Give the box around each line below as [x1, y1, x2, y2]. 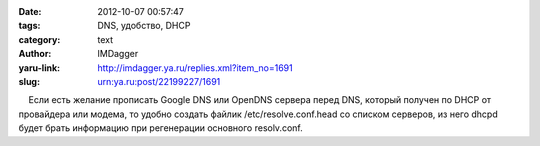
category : [18, 33, 61, 45]
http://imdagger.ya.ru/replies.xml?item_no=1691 [97, 61, 294, 74]
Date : [18, 6, 42, 17]
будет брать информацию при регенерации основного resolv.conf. [18, 122, 304, 134]
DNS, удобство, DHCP [97, 20, 191, 32]
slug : [18, 75, 40, 87]
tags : [18, 20, 41, 32]
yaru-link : [18, 61, 60, 74]
